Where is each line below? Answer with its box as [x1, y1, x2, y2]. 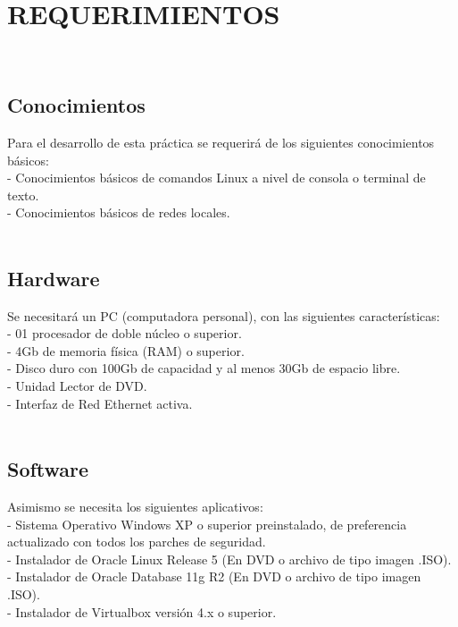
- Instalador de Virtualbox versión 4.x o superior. [7, 602, 277, 621]
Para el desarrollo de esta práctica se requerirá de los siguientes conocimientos [7, 132, 435, 151]
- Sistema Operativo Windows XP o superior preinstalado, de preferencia [7, 514, 407, 533]
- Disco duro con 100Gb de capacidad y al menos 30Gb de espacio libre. [7, 359, 401, 377]
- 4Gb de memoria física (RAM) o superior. [7, 341, 245, 360]
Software [7, 455, 89, 483]
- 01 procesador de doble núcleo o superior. [7, 324, 242, 343]
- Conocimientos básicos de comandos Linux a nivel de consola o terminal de [7, 168, 426, 187]
